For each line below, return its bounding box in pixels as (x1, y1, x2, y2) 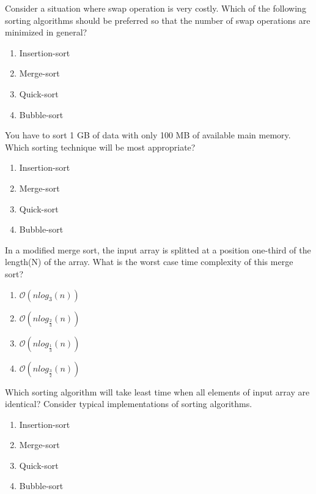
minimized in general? (5, 26, 87, 39)
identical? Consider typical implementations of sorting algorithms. (5, 397, 252, 410)
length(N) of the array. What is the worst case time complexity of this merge (5, 255, 293, 268)
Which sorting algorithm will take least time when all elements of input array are (5, 385, 310, 398)
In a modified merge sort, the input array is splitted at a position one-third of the (5, 243, 311, 256)
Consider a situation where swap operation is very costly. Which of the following (5, 2, 306, 14)
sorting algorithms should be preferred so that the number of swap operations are (5, 13, 310, 26)
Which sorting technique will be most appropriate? (5, 140, 196, 153)
